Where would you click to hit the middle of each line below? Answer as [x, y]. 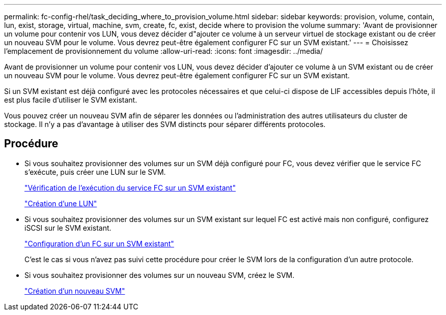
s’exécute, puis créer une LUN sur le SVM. [95, 172]
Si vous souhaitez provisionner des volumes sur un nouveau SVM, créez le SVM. [160, 275]
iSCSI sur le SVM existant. [68, 228]
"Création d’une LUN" [61, 203]
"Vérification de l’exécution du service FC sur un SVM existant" [130, 187]
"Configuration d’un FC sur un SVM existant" [99, 243]
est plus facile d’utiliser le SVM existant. [71, 100]
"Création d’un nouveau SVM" [75, 291]
